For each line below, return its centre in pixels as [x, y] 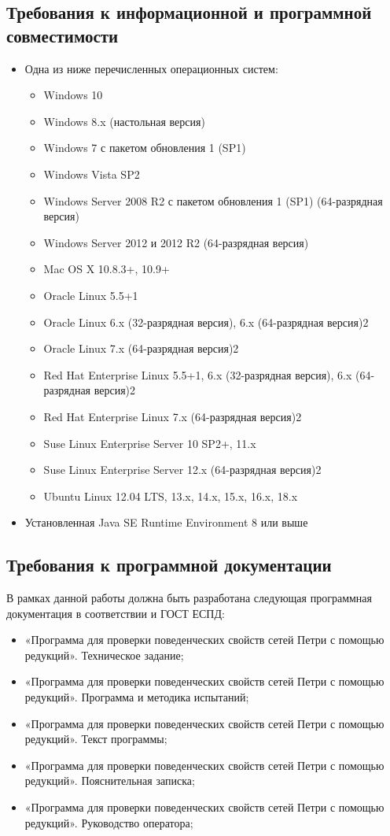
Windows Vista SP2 [92, 174]
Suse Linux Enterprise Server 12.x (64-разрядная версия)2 [182, 470]
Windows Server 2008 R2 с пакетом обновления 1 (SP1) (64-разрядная [213, 200]
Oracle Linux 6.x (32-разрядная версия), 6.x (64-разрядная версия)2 [206, 322]
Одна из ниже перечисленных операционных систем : [151, 68]
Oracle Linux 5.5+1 [91, 295]
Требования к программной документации [169, 565]
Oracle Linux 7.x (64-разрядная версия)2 [141, 348]
